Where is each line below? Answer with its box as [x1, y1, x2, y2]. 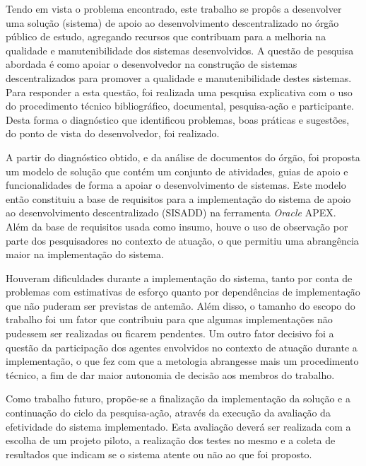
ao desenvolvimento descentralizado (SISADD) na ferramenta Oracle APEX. [6, 205, 336, 220]
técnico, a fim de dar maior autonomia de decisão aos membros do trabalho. [6, 367, 335, 382]
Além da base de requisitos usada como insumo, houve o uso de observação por [6, 219, 348, 233]
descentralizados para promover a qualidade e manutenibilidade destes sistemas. [6, 70, 352, 85]
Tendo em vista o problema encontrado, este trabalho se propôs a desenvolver [6, 1, 342, 16]
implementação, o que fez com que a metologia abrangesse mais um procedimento [6, 354, 359, 368]
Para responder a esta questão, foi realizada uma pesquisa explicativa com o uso [6, 84, 353, 99]
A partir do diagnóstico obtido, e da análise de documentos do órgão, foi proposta [6, 149, 360, 164]
